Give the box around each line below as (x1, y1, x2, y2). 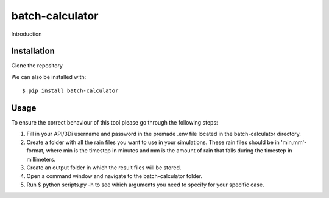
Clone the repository (11, 62, 63, 69)
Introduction (11, 30, 42, 38)
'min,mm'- (280, 138, 307, 146)
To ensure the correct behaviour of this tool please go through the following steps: (11, 119, 219, 126)
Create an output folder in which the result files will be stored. (26, 164, 182, 171)
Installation (11, 46, 55, 56)
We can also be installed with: (11, 73, 87, 80)
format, (26, 147, 45, 154)
